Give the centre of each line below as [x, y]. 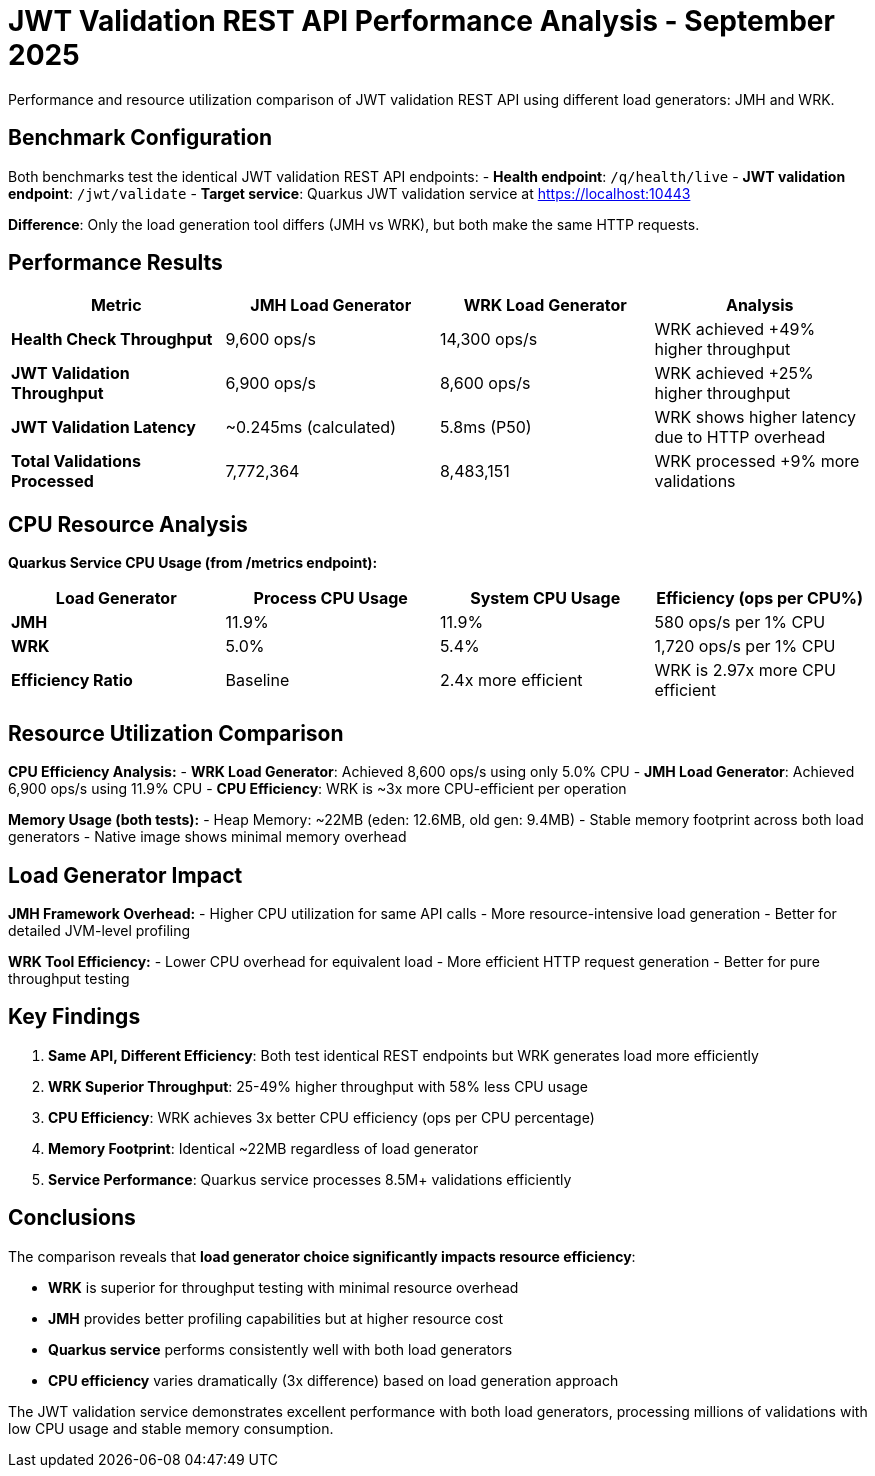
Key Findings [74, 1017]
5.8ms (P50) [486, 427]
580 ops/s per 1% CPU [740, 622]
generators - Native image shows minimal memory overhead [207, 837]
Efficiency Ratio [72, 680]
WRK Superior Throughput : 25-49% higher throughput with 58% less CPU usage [318, 1086]
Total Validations [76, 461]
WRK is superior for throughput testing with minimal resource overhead [283, 1287]
